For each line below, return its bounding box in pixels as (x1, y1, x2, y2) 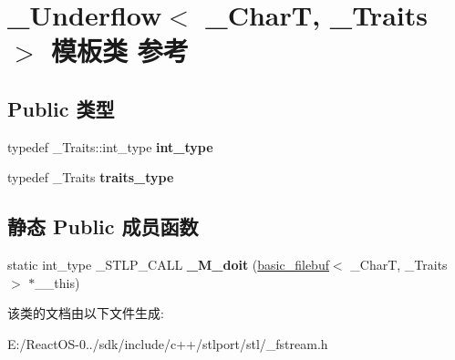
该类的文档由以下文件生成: (7, 303, 164, 323)
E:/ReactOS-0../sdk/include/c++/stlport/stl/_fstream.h (7, 334, 328, 353)
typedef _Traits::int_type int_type (7, 137, 213, 156)
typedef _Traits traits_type (7, 168, 174, 187)
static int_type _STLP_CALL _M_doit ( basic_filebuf (7, 255, 329, 274)
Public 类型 (7, 94, 115, 122)
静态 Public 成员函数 (7, 212, 199, 241)
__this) (35, 273, 80, 292)
